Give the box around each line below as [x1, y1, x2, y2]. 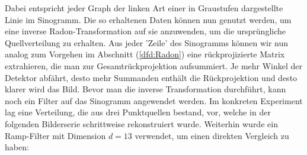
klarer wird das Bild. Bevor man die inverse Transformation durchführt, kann [5, 83, 286, 95]
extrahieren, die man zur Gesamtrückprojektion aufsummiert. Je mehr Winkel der [5, 59, 303, 72]
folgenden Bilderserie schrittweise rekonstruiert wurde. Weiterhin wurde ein [5, 117, 278, 130]
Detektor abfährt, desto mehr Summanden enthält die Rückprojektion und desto [5, 71, 298, 83]
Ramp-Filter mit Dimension [5, 129, 106, 141]
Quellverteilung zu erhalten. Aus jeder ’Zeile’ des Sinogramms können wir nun [5, 36, 289, 49]
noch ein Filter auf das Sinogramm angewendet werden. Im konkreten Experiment [5, 94, 303, 106]
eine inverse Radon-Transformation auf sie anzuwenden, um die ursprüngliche [5, 25, 286, 37]
